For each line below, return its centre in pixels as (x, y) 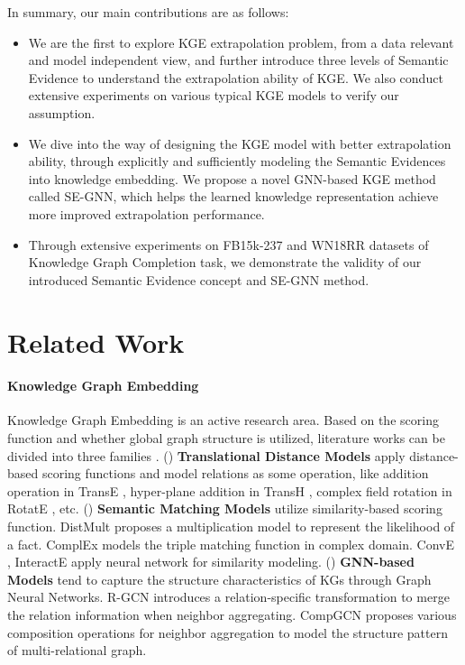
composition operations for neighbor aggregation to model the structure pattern (228, 632)
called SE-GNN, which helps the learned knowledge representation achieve (233, 196)
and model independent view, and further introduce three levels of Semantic (238, 60)
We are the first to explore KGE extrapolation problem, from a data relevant (241, 42)
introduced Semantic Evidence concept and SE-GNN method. (199, 279)
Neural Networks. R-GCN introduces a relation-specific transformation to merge (228, 597)
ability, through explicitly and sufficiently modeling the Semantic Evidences (237, 161)
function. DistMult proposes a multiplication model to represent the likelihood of (231, 526)
